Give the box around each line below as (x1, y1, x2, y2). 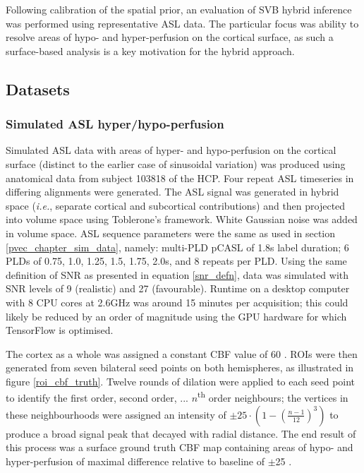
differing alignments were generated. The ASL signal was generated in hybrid (6, 184, 339, 199)
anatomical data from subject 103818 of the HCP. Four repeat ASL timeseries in (6, 170, 354, 185)
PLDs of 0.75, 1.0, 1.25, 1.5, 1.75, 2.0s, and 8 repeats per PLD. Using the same (6, 253, 347, 268)
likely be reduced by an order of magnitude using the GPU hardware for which (6, 309, 347, 323)
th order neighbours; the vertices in (198, 388, 348, 405)
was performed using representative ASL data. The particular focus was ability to (6, 16, 359, 30)
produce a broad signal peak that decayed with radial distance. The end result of (6, 426, 356, 441)
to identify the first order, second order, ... (6, 390, 188, 405)
